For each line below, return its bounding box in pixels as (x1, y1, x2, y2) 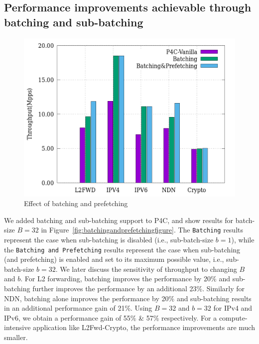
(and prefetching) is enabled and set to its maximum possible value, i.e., (4, 254, 224, 264)
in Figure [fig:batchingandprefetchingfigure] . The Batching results (41, 225, 244, 235)
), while (231, 234, 255, 245)
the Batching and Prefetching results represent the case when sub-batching (4, 244, 241, 254)
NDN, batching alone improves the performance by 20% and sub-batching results (4, 293, 252, 303)
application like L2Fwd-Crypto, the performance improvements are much (33, 322, 255, 333)
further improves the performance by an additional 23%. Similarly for (32, 283, 245, 294)
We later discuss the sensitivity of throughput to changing (60, 263, 237, 274)
